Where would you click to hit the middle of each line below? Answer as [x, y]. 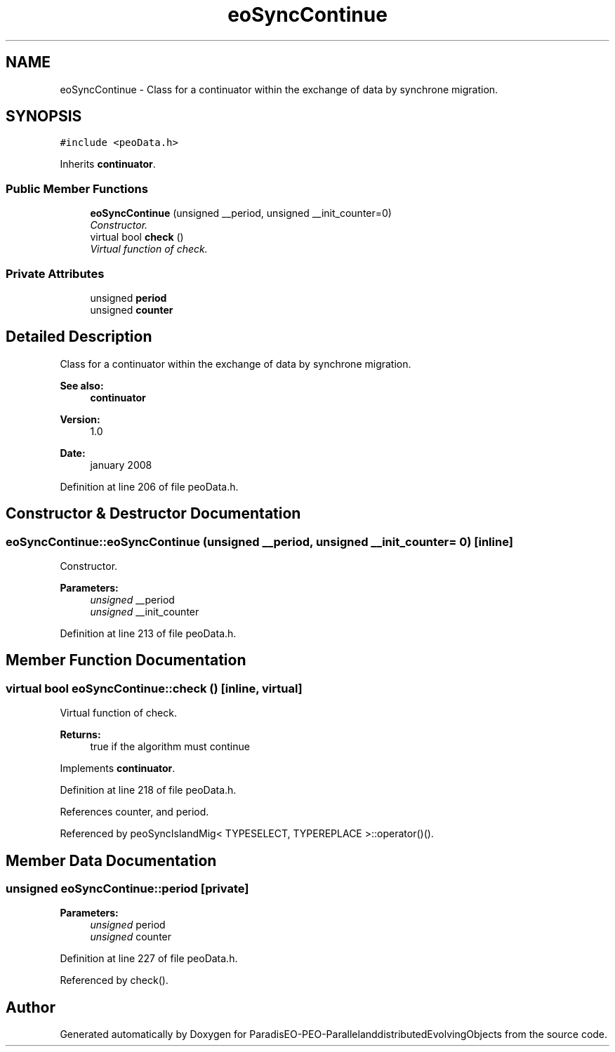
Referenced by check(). [114, 980]
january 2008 [121, 465]
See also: [82, 385]
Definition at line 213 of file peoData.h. [148, 633]
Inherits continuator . [108, 164]
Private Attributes [55, 273]
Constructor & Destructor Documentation [153, 514]
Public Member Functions [77, 188]
